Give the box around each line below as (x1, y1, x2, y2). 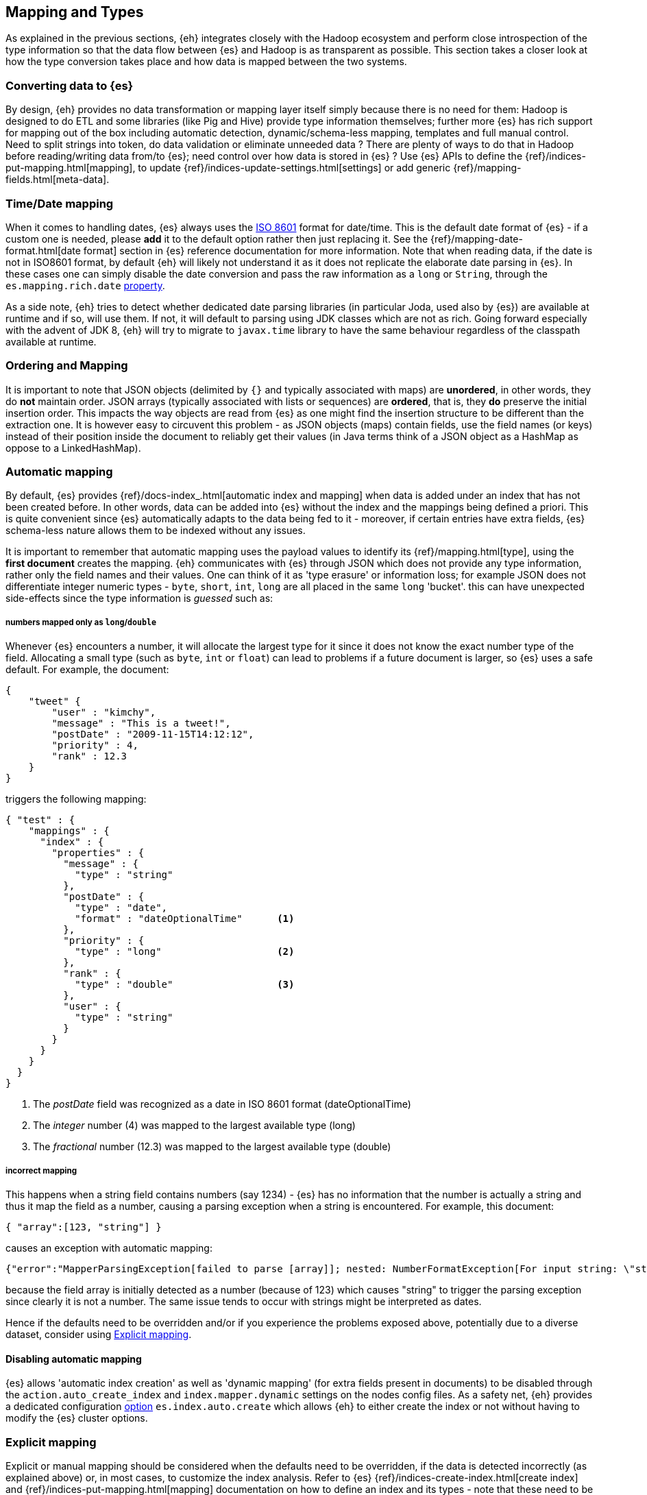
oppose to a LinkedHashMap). (5, 441, 141, 454)
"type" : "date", (75, 902, 168, 914)
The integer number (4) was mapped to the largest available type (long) (33, 1119, 356, 1132)
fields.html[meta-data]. (5, 173, 110, 186)
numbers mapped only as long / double (5, 617, 156, 627)
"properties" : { (51, 847, 145, 859)
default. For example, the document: (5, 664, 169, 676)
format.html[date (5, 244, 81, 256)
